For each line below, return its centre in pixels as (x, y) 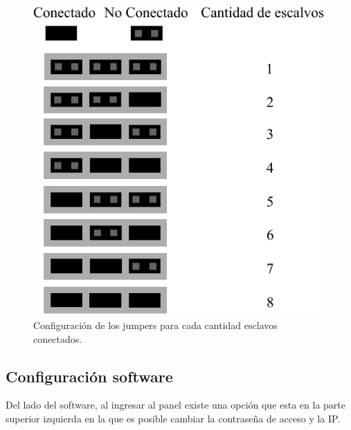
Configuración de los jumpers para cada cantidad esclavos (155, 325)
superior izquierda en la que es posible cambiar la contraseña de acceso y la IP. (173, 419)
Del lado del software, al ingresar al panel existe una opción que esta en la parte (176, 405)
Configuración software (89, 376)
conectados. (58, 338)
